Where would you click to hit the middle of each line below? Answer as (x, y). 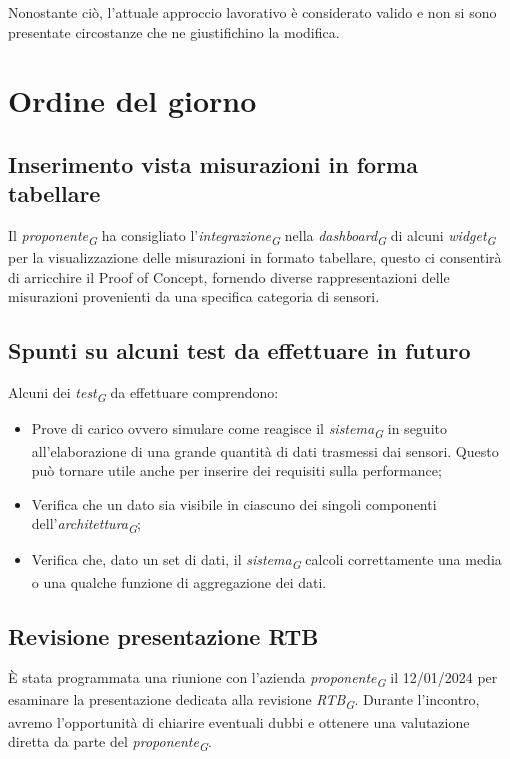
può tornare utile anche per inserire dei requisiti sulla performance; (236, 470)
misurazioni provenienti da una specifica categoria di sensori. (194, 296)
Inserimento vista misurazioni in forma (213, 163)
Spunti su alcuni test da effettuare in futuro (239, 350)
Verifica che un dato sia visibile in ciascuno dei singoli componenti (234, 503)
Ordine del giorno (132, 100)
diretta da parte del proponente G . (110, 742)
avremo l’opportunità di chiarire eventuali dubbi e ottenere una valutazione (239, 721)
